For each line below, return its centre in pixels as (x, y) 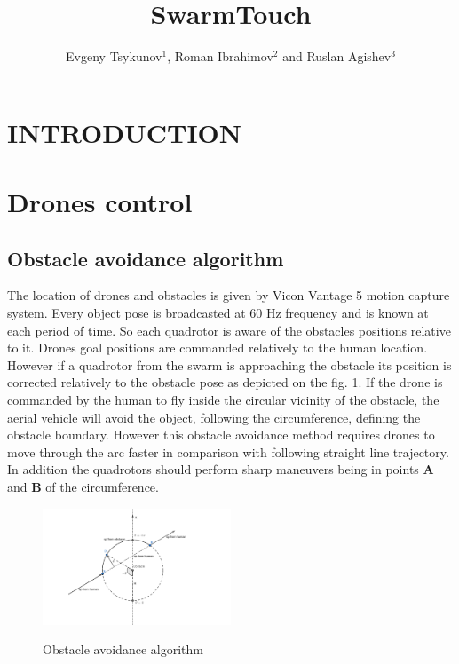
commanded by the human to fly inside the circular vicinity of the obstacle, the (223, 400)
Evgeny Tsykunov (114, 56)
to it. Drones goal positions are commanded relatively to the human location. (218, 348)
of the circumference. (102, 487)
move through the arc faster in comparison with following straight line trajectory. (228, 451)
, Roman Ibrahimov (220, 56)
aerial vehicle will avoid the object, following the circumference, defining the (214, 417)
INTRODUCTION (125, 132)
